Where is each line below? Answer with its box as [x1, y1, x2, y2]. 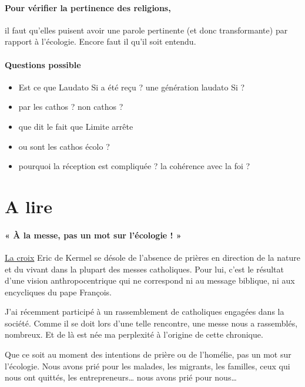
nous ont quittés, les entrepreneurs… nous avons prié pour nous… [5, 371, 237, 383]
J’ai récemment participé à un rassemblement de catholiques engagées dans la [5, 305, 284, 318]
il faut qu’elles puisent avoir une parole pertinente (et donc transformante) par [5, 23, 288, 36]
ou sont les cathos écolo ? [18, 140, 110, 152]
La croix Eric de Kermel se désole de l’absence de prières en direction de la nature [5, 251, 300, 263]
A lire [5, 194, 52, 218]
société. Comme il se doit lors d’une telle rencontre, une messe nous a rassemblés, [5, 317, 298, 329]
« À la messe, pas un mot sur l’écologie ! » [5, 228, 182, 241]
